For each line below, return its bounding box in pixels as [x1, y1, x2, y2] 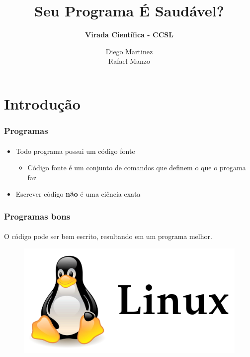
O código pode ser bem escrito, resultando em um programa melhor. [4, 231, 212, 241]
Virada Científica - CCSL [85, 29, 173, 40]
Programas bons [4, 210, 71, 222]
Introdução [4, 93, 81, 114]
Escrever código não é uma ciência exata [15, 189, 141, 199]
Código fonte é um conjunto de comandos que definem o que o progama [27, 162, 246, 173]
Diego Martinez [105, 46, 153, 56]
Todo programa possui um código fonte [15, 145, 135, 156]
